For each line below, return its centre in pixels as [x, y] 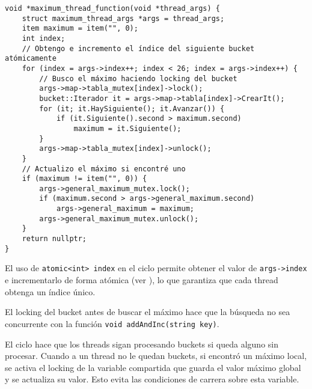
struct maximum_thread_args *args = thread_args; [123, 18]
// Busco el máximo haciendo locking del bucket [138, 78]
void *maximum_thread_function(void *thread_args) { [112, 8]
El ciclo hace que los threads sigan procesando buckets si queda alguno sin [142, 344]
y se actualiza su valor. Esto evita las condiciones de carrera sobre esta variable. [152, 379]
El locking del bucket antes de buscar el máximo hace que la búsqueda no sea [148, 312]
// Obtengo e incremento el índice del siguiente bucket [138, 48]
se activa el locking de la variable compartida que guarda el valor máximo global [153, 367]
